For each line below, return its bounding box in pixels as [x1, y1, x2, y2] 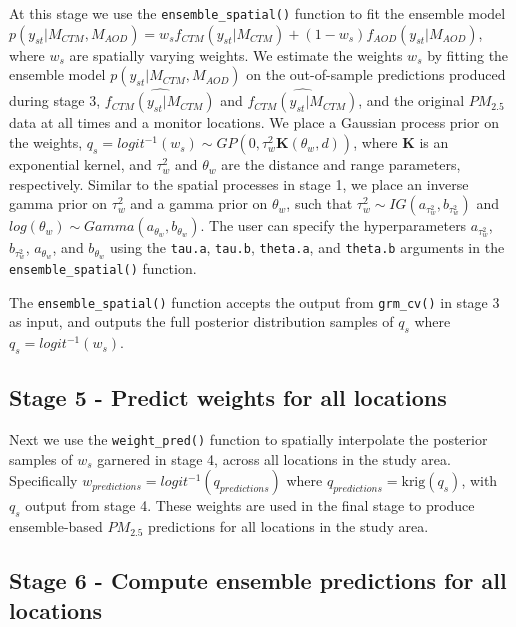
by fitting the [427, 44, 509, 65]
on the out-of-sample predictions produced [246, 64, 506, 85]
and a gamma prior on [130, 193, 268, 214]
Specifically [9, 470, 78, 491]
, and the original [358, 90, 465, 111]
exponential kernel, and [9, 154, 152, 175]
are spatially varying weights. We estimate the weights [69, 44, 403, 65]
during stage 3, [9, 90, 101, 111]
